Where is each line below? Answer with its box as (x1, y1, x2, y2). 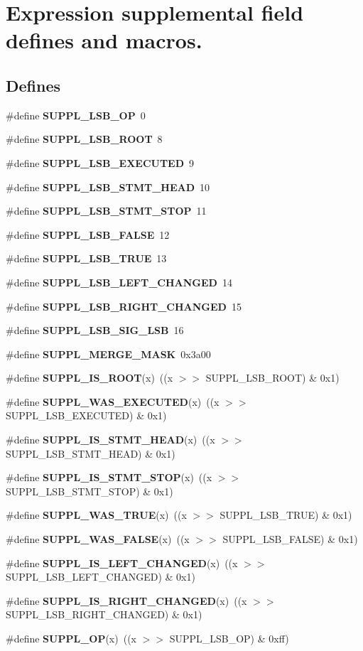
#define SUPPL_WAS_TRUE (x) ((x (6, 507, 187, 522)
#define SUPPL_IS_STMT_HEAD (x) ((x (6, 432, 215, 447)
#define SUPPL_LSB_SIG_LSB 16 (6, 323, 184, 338)
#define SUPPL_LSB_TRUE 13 (6, 251, 167, 266)
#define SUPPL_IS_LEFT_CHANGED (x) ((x (6, 555, 238, 570)
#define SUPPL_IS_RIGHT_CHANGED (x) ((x (6, 593, 247, 608)
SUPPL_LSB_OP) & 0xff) (169, 631, 289, 646)
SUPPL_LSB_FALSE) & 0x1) (222, 532, 358, 547)
